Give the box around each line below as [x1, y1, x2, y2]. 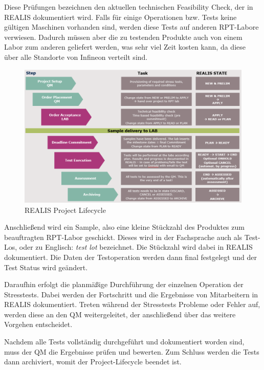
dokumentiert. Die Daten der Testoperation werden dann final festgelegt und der [4, 251, 257, 262]
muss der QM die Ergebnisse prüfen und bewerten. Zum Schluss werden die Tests [4, 346, 259, 357]
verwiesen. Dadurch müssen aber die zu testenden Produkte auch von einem [4, 31, 243, 42]
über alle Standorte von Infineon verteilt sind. [4, 51, 148, 62]
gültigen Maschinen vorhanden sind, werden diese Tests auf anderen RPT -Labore [4, 21, 259, 32]
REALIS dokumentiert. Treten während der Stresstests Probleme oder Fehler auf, [4, 299, 260, 310]
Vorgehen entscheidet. [4, 319, 73, 330]
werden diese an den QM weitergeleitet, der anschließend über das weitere [4, 309, 236, 319]
